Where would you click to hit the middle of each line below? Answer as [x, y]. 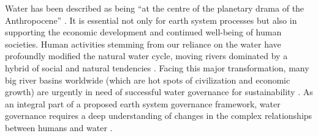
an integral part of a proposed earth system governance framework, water [143, 103]
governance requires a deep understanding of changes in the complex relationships [159, 116]
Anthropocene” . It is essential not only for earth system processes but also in [151, 20]
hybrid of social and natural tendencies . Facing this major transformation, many [157, 67]
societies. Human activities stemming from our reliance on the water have [143, 44]
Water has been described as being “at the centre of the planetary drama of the [155, 8]
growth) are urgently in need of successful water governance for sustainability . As [159, 92]
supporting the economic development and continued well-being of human [143, 32]
